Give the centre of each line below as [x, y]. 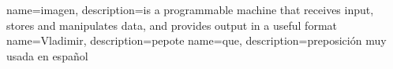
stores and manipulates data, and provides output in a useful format [172, 25]
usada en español [47, 55]
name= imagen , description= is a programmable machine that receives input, [190, 9]
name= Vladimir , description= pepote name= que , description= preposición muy [196, 40]
